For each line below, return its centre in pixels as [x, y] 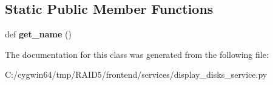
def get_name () [38, 34]
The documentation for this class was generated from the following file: [137, 54]
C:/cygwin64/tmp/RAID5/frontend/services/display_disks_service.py [136, 74]
